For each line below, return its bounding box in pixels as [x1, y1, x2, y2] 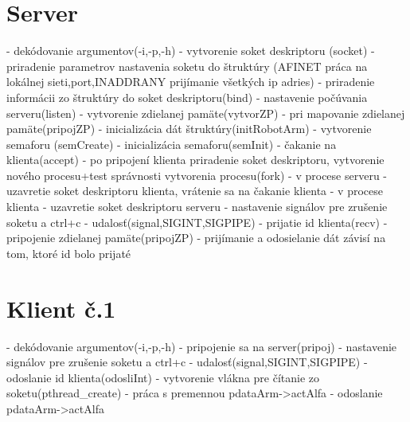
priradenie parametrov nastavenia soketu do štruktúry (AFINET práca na [6, 57, 368, 74]
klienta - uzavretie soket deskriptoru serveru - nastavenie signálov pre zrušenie [6, 198, 388, 215]
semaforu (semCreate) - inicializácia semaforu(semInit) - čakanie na [6, 135, 337, 152]
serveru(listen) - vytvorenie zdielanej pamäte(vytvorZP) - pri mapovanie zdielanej [6, 104, 405, 121]
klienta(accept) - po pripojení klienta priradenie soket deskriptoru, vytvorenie [6, 151, 385, 168]
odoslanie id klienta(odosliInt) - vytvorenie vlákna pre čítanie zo [6, 369, 320, 385]
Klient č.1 [6, 291, 116, 324]
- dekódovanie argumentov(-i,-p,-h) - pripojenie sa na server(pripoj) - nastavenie [6, 338, 397, 354]
